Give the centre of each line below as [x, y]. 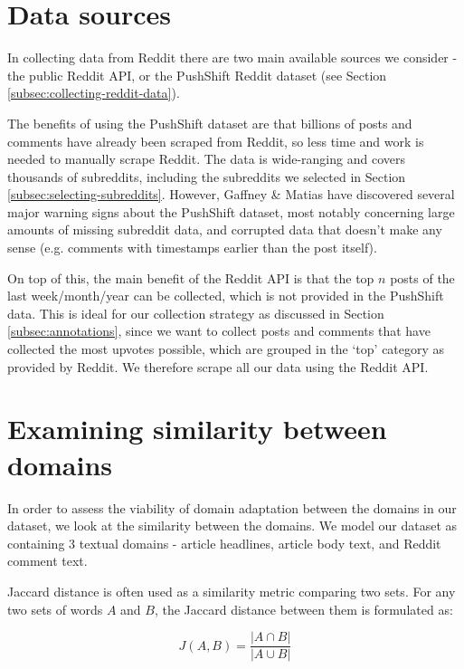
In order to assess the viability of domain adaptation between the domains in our [232, 507]
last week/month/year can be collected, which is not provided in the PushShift [226, 296]
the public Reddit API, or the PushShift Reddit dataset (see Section [197, 75]
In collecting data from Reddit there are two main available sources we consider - [232, 57]
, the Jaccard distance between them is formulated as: [303, 609]
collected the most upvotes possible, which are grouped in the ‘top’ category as [226, 349]
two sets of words [55, 609]
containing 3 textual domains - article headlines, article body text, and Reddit [224, 543]
